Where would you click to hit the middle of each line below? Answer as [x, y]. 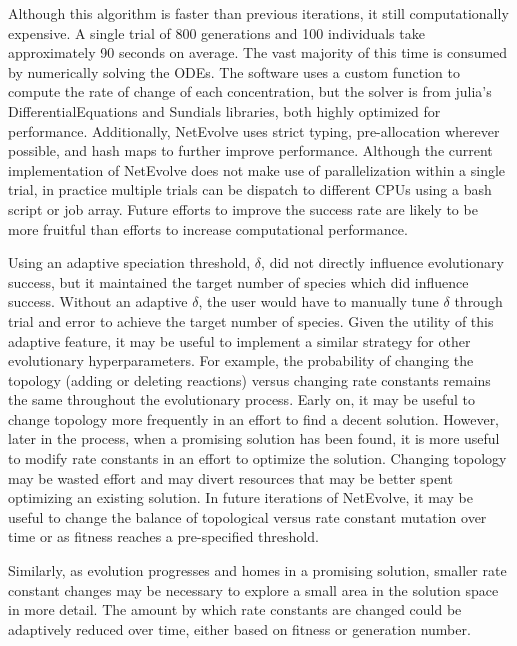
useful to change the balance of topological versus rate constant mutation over [247, 516]
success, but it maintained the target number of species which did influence [238, 281]
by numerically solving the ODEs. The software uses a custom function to [234, 71]
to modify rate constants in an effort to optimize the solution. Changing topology [257, 458]
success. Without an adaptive [98, 301]
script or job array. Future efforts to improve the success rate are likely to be [243, 208]
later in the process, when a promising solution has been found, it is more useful [254, 438]
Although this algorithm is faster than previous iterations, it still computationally [258, 13]
